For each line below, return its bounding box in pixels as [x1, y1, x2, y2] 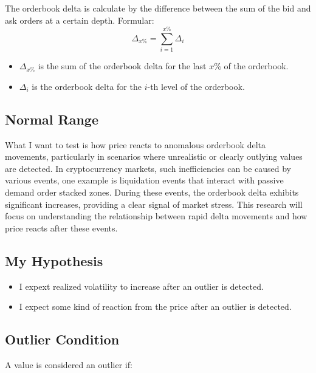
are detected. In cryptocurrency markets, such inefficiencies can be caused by [5, 162, 292, 174]
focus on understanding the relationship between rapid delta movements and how [5, 210, 307, 222]
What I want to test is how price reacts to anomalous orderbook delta [5, 138, 266, 151]
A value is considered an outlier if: [5, 358, 132, 371]
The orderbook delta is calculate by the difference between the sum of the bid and [5, 2, 311, 14]
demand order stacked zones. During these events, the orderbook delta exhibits [5, 186, 299, 199]
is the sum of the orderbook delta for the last [38, 60, 207, 72]
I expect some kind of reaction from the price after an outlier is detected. [19, 300, 292, 313]
